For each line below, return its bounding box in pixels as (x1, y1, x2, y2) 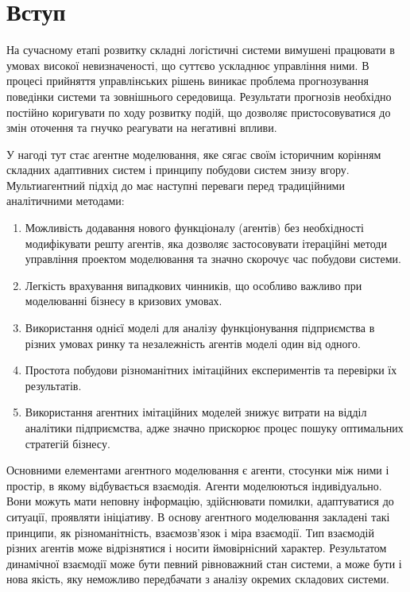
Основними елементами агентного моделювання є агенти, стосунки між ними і (6, 462, 389, 478)
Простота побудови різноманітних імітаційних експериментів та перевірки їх (25, 362, 397, 378)
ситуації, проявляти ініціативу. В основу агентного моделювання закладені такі (6, 508, 390, 524)
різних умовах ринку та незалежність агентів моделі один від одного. (25, 335, 361, 351)
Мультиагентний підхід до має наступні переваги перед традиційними (6, 176, 345, 193)
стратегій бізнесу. (25, 435, 110, 451)
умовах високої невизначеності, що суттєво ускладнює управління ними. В (6, 56, 369, 73)
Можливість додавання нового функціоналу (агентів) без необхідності (25, 219, 364, 236)
